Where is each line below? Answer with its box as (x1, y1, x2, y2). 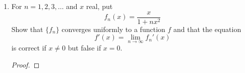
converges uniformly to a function (62, 23, 165, 34)
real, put (86, 1, 113, 11)
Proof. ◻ (11, 59, 40, 70)
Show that (11, 23, 43, 34)
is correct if (11, 42, 46, 53)
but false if (68, 42, 101, 53)
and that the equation (173, 23, 241, 34)
